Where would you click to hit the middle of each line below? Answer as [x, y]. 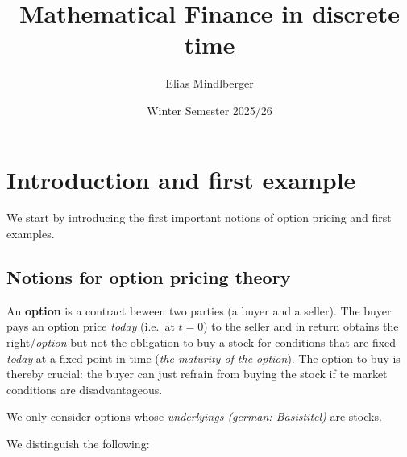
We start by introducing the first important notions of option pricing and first [199, 218]
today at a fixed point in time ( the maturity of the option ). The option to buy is [203, 358]
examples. [31, 234]
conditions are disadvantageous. [85, 389]
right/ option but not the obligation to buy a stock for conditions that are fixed [201, 342]
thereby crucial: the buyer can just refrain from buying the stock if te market [197, 374]
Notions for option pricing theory [149, 277]
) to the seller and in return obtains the [301, 326]
